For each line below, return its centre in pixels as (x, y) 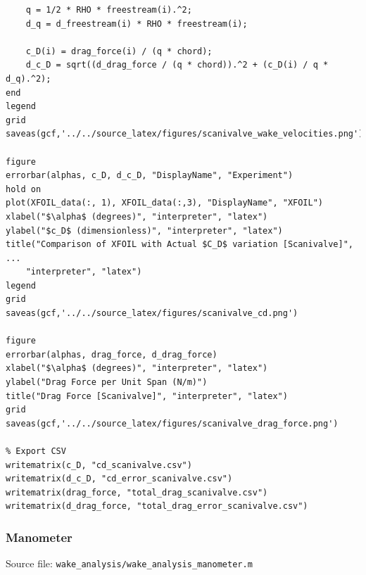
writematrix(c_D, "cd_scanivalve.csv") (99, 465)
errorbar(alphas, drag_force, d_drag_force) (112, 354)
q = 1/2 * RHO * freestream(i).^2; (109, 10)
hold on (24, 189)
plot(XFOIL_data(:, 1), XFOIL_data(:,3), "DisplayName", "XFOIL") (165, 203)
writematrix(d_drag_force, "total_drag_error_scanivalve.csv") (157, 506)
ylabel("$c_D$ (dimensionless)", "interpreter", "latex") (144, 230)
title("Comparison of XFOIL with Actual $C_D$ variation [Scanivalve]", (179, 245)
